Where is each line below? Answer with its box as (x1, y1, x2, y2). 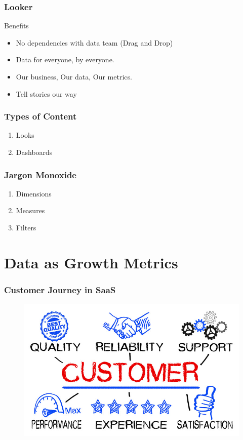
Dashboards (16, 147, 53, 157)
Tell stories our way (16, 88, 77, 99)
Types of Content (4, 110, 77, 123)
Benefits (4, 20, 29, 31)
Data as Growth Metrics (4, 252, 178, 272)
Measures (16, 205, 45, 216)
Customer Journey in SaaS (4, 283, 116, 296)
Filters (16, 222, 36, 232)
